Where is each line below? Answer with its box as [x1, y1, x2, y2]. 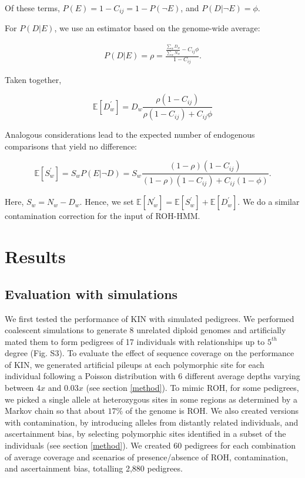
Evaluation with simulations [5, 284, 178, 303]
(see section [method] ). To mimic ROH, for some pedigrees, [86, 381, 299, 394]
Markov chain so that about [5, 404, 105, 417]
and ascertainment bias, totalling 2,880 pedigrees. [5, 462, 183, 474]
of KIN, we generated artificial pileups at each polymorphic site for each [5, 358, 264, 370]
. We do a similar [237, 195, 300, 208]
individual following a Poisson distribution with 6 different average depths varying [5, 370, 300, 382]
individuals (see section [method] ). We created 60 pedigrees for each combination [5, 439, 296, 452]
